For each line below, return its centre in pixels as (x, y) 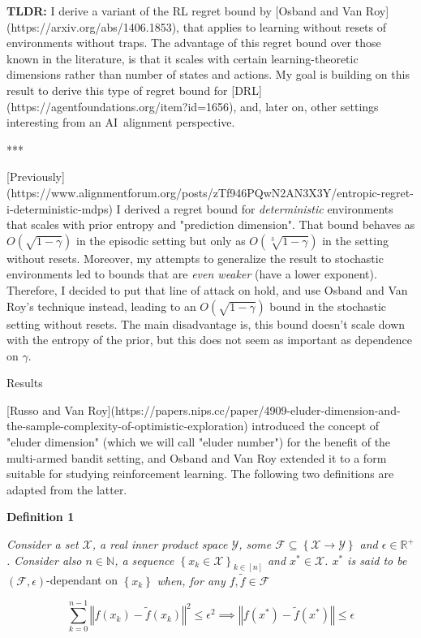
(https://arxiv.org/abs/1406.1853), (93, 26)
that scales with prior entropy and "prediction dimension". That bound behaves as (211, 224)
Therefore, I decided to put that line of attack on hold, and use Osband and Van (207, 289)
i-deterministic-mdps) (60, 208)
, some (255, 544)
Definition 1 (41, 517)
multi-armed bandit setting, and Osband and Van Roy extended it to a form (197, 457)
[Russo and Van (45, 410)
